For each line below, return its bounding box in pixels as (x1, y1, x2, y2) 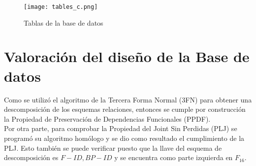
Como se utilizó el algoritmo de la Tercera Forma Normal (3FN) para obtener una (4, 94, 252, 104)
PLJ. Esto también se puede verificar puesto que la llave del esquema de (4, 142, 222, 153)
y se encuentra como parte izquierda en (114, 152, 233, 163)
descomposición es (4, 152, 59, 163)
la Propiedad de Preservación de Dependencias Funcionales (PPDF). (4, 113, 211, 124)
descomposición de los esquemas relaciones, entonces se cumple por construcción (4, 104, 246, 114)
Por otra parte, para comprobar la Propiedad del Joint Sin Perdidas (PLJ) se (4, 123, 237, 133)
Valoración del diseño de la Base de (4, 46, 250, 66)
